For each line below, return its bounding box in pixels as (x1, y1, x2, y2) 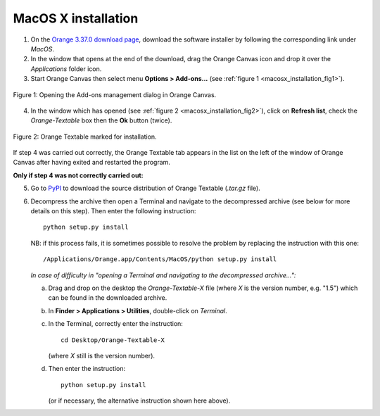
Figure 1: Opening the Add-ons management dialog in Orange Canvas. (13, 90, 217, 99)
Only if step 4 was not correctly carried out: (13, 171, 144, 179)
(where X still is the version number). (48, 351, 155, 360)
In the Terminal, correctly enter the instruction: (48, 320, 183, 328)
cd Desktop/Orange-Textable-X (61, 336, 165, 344)
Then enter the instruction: (48, 365, 126, 373)
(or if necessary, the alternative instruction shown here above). (48, 396, 231, 405)
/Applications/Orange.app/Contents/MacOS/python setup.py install (43, 256, 277, 263)
